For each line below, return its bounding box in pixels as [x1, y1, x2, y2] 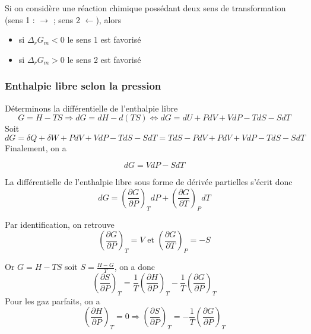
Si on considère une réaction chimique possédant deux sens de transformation [5, 2, 286, 14]
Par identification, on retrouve [5, 218, 115, 230]
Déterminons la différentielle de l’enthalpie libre [5, 101, 178, 114]
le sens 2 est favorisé [67, 53, 141, 65]
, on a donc [114, 260, 155, 273]
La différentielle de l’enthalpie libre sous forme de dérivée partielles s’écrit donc [5, 176, 293, 188]
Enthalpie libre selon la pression [5, 78, 161, 93]
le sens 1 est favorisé [67, 33, 141, 46]
